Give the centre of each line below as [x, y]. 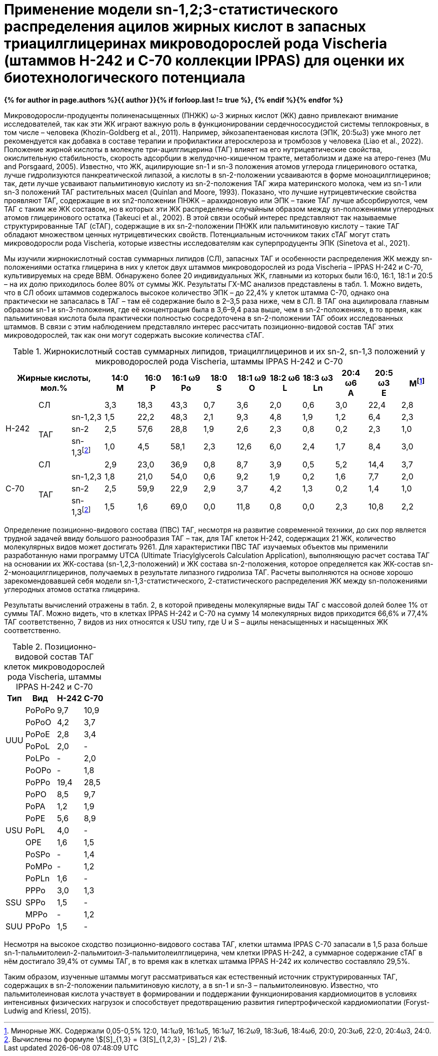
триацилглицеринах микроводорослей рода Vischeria [196, 44]
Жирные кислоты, [54, 378]
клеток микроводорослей [54, 667]
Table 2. [27, 647]
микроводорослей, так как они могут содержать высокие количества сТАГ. [134, 335]
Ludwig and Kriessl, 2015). [47, 1011]
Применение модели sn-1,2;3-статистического [171, 10]
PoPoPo [40, 710]
